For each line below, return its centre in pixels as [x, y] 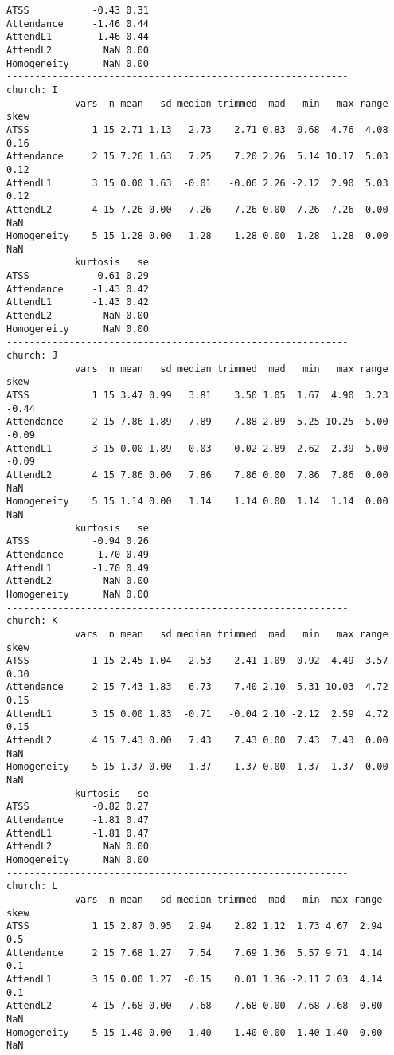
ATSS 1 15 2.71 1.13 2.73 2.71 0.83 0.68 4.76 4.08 [197, 129]
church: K [32, 621]
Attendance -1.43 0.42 [78, 289]
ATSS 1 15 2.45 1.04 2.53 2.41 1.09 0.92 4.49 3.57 [197, 661]
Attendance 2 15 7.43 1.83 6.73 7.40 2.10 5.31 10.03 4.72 [197, 687]
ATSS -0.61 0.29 [78, 276]
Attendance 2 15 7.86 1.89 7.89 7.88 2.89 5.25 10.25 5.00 [197, 422]
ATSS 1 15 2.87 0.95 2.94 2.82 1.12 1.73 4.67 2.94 [195, 926]
